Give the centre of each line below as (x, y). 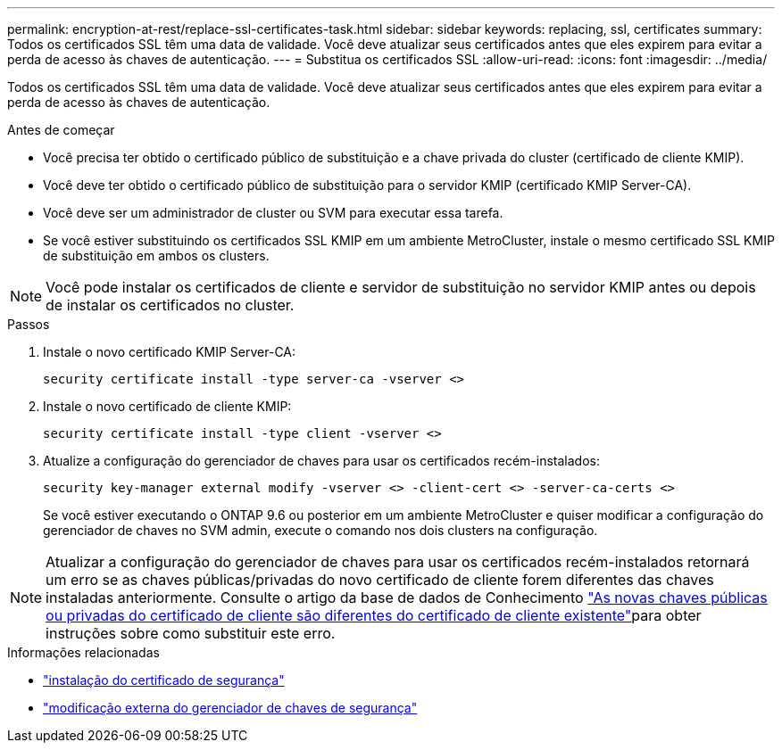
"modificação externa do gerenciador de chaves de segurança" (230, 708)
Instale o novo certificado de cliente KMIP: (167, 406)
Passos (29, 324)
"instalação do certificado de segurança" (164, 680)
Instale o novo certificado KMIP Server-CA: (170, 352)
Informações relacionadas (83, 652)
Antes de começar (61, 130)
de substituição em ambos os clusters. (156, 255)
